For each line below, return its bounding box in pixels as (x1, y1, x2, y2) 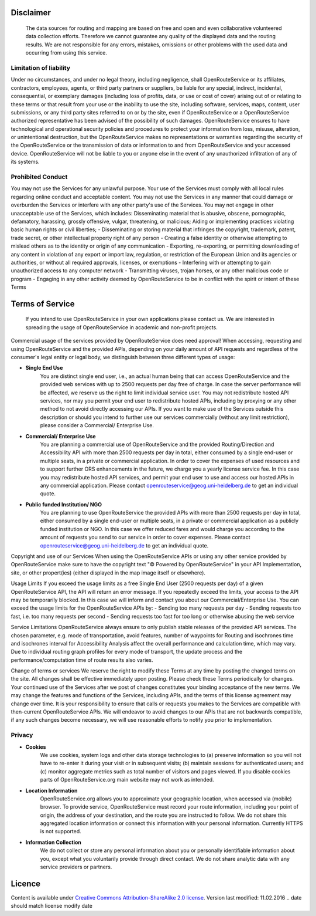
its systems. (11, 158, 40, 165)
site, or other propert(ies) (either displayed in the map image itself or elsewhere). (11, 569, 206, 576)
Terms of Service (11, 299, 75, 309)
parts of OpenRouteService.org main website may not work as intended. (40, 776, 214, 783)
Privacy (11, 731, 33, 739)
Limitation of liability (11, 63, 70, 72)
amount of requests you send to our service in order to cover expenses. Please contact (40, 534, 251, 541)
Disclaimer (11, 8, 51, 18)
